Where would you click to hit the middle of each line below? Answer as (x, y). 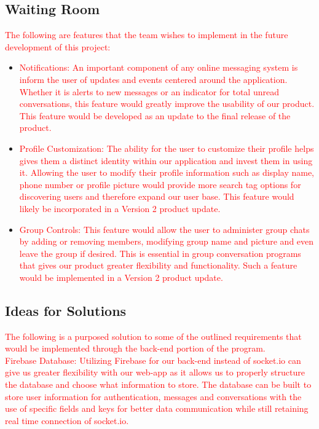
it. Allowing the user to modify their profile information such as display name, (167, 172)
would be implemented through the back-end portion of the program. (135, 348)
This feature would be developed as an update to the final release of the (155, 115)
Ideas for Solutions (66, 310)
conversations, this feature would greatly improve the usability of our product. (167, 104)
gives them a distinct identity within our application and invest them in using (166, 160)
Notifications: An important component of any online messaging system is (159, 67)
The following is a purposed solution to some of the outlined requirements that (153, 336)
